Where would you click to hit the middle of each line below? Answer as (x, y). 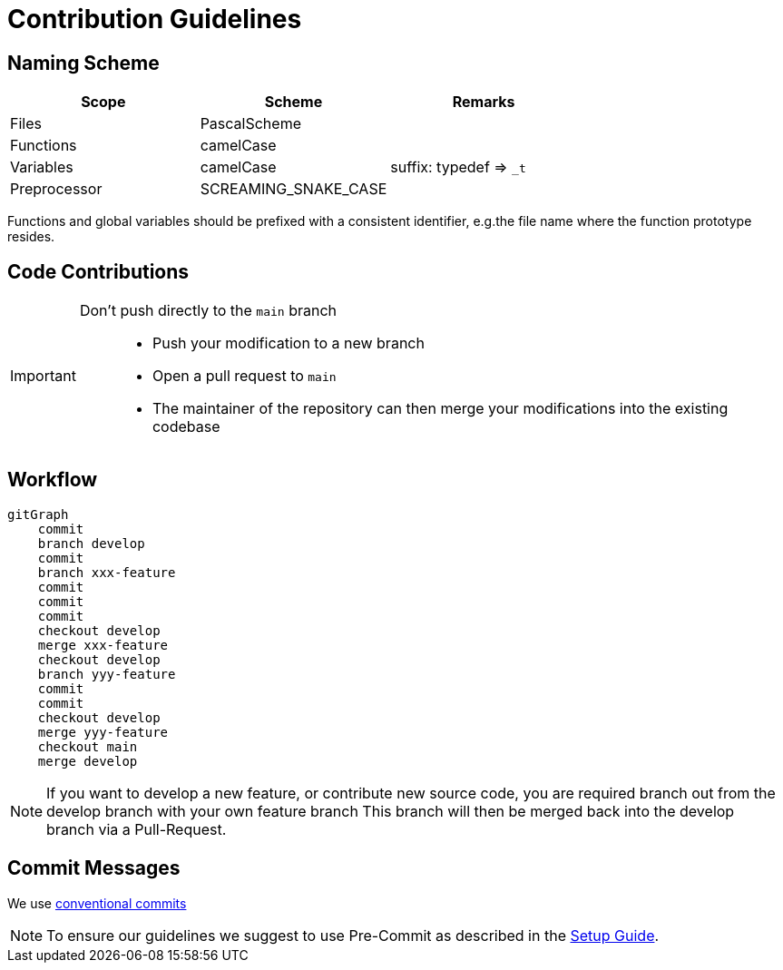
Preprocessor (56, 189)
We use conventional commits (97, 903)
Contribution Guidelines (155, 19)
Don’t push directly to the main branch (208, 311)
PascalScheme (250, 124)
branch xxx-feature (107, 572)
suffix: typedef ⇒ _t (458, 167)
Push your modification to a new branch (288, 343)
